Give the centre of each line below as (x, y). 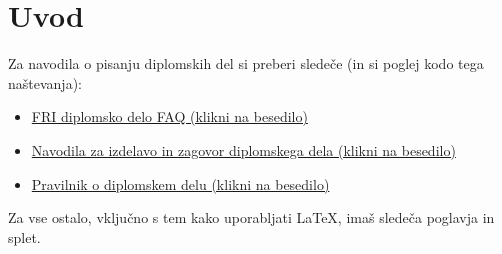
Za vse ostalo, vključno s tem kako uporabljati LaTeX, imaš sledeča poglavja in (251, 217)
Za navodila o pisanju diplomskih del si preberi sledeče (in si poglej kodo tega (246, 63)
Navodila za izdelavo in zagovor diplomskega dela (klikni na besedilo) (243, 149)
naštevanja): (45, 82)
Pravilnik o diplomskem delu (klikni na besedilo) (180, 183)
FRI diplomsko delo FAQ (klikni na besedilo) (169, 116)
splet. (24, 236)
